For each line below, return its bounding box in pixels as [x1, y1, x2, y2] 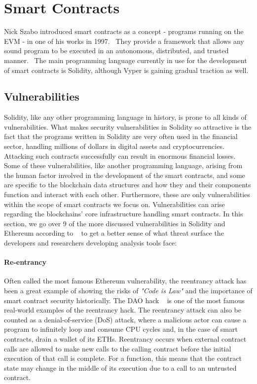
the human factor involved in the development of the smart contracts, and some [4, 170, 245, 180]
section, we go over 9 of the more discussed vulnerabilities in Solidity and [4, 218, 225, 228]
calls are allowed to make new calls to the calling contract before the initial [4, 343, 231, 353]
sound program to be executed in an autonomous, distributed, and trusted [4, 45, 229, 56]
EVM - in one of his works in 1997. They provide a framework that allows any [4, 35, 244, 46]
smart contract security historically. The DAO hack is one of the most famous [4, 295, 245, 305]
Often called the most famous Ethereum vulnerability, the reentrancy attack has [4, 276, 247, 286]
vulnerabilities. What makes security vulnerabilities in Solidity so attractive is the [4, 121, 252, 132]
